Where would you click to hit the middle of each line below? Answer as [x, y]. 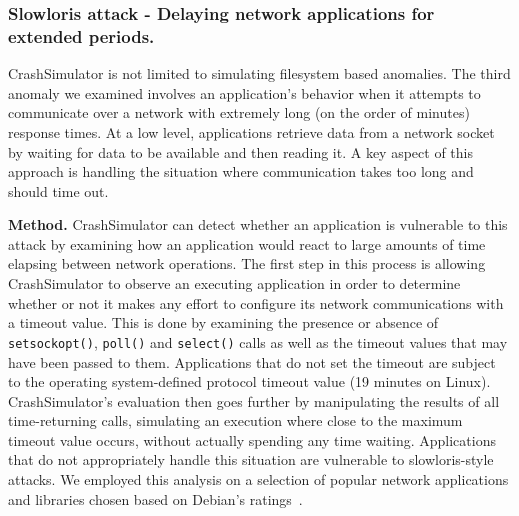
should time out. [58, 190]
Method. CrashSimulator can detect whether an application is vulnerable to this [258, 224]
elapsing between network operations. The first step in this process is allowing [247, 263]
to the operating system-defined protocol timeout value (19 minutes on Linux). [249, 381]
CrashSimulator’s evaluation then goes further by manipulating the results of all [254, 400]
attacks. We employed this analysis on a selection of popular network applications [258, 479]
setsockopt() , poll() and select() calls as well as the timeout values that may [258, 341]
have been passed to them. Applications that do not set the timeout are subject [252, 361]
